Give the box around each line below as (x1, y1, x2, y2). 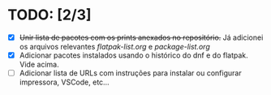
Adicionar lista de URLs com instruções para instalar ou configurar (19, 68, 242, 78)
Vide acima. (19, 59, 59, 70)
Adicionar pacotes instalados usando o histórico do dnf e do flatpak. (19, 50, 248, 60)
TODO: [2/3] (7, 6, 92, 24)
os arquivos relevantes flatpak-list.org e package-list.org (19, 42, 210, 51)
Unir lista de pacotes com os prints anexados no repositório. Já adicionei (19, 32, 264, 42)
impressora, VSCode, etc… (19, 77, 110, 87)
